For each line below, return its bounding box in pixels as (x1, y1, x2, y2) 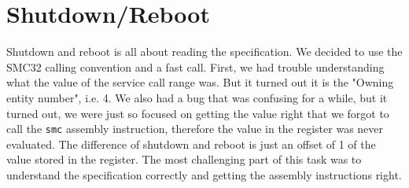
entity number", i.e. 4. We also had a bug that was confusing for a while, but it (6, 89, 388, 105)
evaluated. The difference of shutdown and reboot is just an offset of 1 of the (6, 135, 376, 152)
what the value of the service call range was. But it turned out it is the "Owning (6, 74, 394, 90)
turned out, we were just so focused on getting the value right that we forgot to (6, 105, 389, 121)
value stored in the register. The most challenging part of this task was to (6, 151, 362, 168)
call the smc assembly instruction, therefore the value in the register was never (6, 120, 384, 137)
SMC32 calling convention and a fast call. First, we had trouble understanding (6, 58, 385, 75)
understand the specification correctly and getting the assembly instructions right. (6, 166, 402, 182)
